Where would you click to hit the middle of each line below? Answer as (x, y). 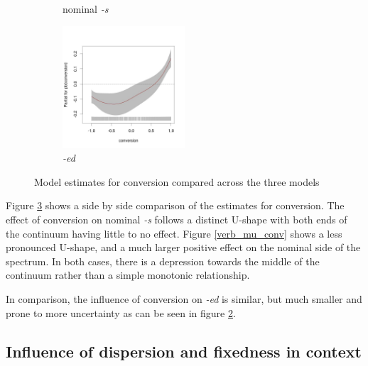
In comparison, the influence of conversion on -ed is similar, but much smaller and (184, 298)
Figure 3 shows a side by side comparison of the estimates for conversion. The (175, 205)
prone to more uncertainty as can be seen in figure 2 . (121, 312)
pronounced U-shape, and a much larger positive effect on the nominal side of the (183, 247)
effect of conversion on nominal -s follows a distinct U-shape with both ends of (177, 219)
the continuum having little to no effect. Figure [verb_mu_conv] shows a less (174, 233)
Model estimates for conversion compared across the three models (177, 181)
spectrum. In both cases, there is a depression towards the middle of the (163, 261)
